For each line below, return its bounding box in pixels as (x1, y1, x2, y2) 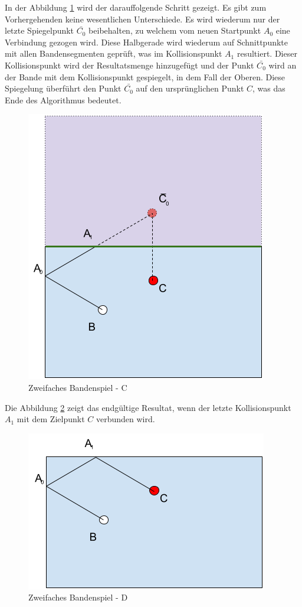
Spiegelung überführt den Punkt (5, 82, 122, 94)
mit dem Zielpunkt (17, 413, 85, 425)
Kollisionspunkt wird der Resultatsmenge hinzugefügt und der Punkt (5, 58, 254, 71)
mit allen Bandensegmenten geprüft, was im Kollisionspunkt (5, 47, 222, 60)
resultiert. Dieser (237, 47, 297, 60)
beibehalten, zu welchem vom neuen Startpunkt (88, 24, 261, 37)
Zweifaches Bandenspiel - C (28, 381, 127, 393)
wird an (268, 58, 297, 71)
